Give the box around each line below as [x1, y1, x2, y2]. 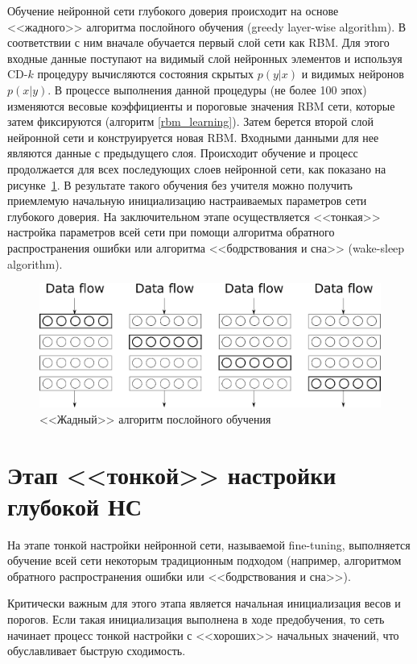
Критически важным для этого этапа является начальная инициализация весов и [7, 595, 401, 612]
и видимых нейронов [301, 65, 404, 82]
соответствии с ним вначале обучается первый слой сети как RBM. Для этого [7, 34, 390, 51]
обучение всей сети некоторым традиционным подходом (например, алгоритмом [7, 552, 402, 569]
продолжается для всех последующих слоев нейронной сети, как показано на [7, 160, 386, 177]
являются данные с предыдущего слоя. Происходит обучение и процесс [7, 144, 358, 161]
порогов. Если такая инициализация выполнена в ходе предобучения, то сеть [7, 611, 385, 627]
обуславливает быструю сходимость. [7, 642, 186, 659]
